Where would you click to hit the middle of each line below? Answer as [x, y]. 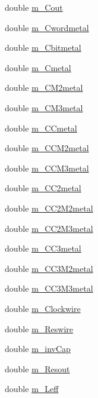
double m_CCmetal [41, 128]
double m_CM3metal [44, 107]
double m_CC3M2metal [49, 268]
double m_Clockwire [43, 308]
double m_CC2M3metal [49, 228]
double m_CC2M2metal [49, 208]
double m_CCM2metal [47, 148]
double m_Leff [32, 389]
